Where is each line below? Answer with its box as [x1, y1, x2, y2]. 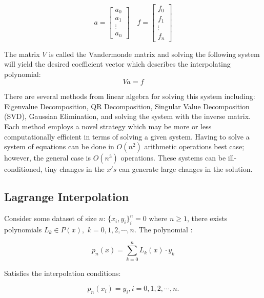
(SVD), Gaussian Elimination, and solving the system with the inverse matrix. [4, 111, 251, 122]
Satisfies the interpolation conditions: [4, 267, 121, 278]
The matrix [4, 48, 40, 59]
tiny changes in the [45, 164, 105, 174]
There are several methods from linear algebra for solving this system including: [4, 91, 255, 102]
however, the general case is [4, 152, 91, 163]
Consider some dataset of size [4, 213, 97, 224]
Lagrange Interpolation [4, 189, 129, 205]
